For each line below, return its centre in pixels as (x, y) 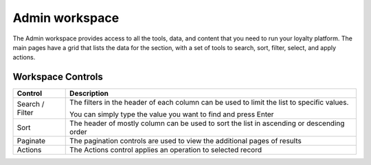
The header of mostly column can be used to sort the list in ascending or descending (207, 123)
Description (89, 94)
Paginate (31, 141)
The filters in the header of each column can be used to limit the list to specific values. (209, 103)
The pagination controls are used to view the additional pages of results (185, 141)
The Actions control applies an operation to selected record (166, 150)
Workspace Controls (58, 77)
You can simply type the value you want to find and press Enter (172, 114)
